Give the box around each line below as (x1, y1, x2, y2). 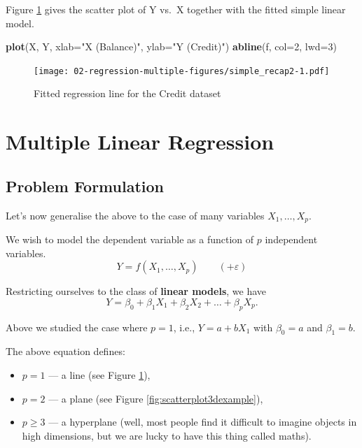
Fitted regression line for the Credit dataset (34, 86, 221, 101)
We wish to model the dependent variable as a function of (6, 232, 254, 247)
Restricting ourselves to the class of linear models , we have (6, 284, 267, 298)
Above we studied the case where (6, 319, 148, 334)
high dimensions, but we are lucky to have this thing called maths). (22, 428, 312, 442)
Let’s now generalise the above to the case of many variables (6, 208, 265, 222)
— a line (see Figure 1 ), (48, 368, 151, 382)
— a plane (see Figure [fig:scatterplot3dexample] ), (48, 391, 263, 405)
